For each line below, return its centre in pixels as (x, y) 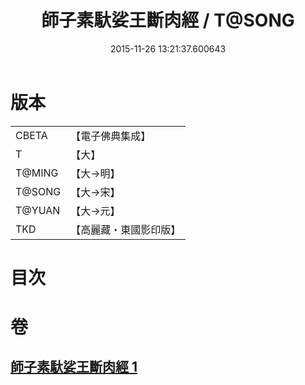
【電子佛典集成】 (111, 136)
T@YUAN (38, 210)
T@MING (37, 173)
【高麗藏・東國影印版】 (126, 229)
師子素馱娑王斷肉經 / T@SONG (168, 20)
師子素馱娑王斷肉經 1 (74, 367)
